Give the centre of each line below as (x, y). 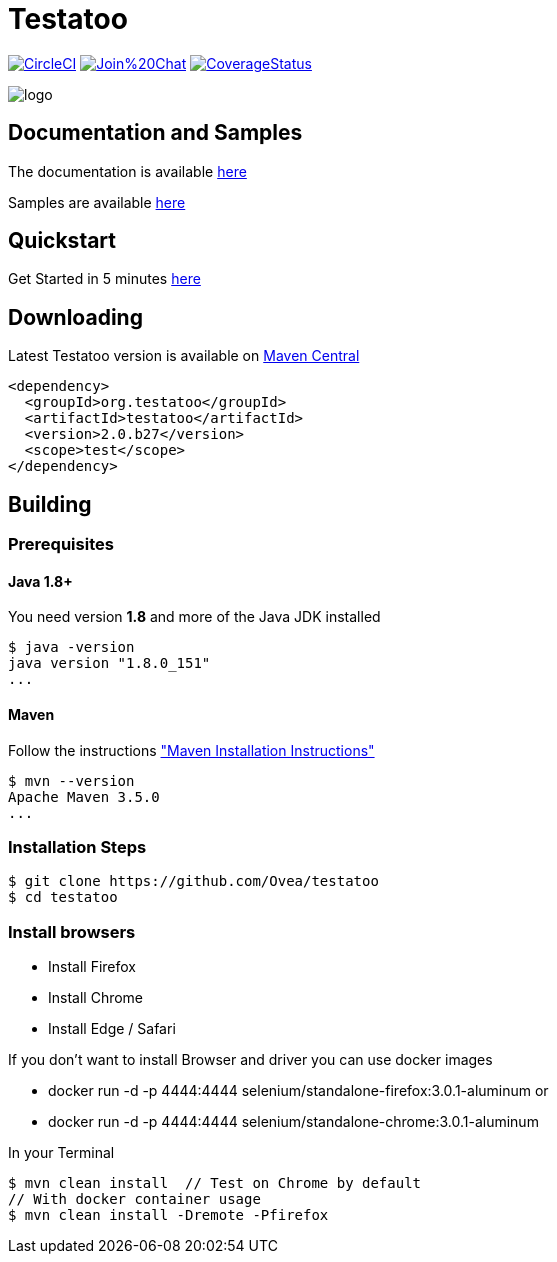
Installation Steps (77, 846)
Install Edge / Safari (112, 1029)
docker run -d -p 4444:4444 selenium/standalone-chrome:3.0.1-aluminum (293, 1122)
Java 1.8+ (40, 581)
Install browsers (72, 931)
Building (50, 504)
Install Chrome (96, 998)
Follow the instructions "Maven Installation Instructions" (191, 750)
